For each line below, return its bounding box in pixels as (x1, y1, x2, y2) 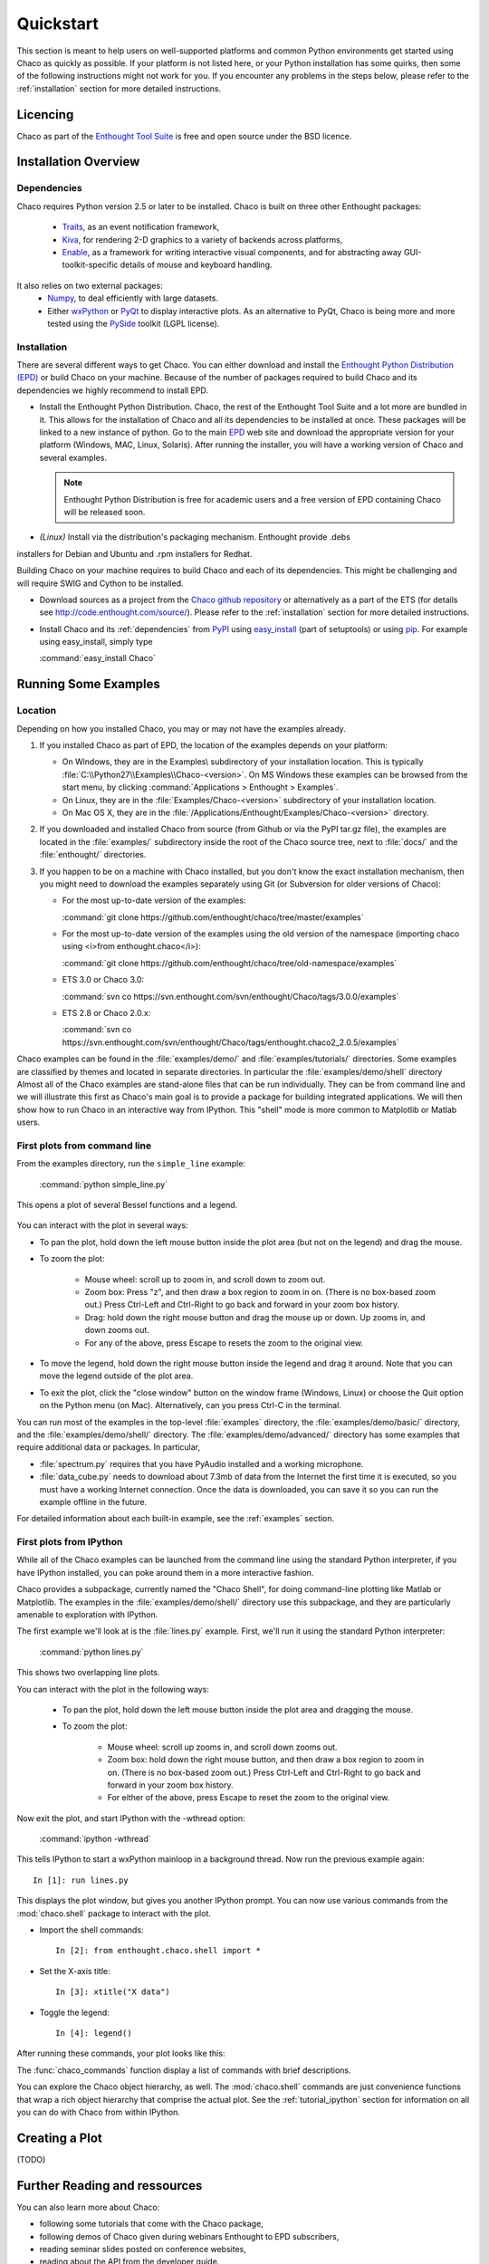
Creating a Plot (16, 2130, 103, 2145)
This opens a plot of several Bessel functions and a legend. (16, 1200, 238, 1211)
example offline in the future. (39, 1496, 148, 1507)
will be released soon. (63, 506, 146, 517)
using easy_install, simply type (39, 637, 153, 648)
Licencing (16, 107, 74, 122)
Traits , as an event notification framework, (62, 222, 220, 233)
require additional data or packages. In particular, (16, 1442, 201, 1453)
